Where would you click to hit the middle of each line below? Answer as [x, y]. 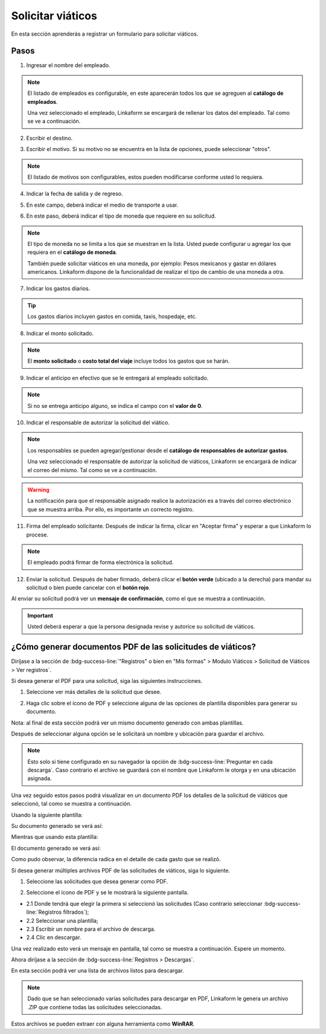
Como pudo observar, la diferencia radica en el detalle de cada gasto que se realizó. [116, 859]
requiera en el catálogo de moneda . [72, 252]
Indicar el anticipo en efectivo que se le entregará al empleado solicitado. [117, 378]
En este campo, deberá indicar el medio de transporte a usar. [102, 205]
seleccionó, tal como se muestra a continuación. [72, 804]
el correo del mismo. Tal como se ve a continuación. [92, 470]
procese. [37, 534]
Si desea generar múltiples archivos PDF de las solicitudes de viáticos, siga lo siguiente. [121, 870]
